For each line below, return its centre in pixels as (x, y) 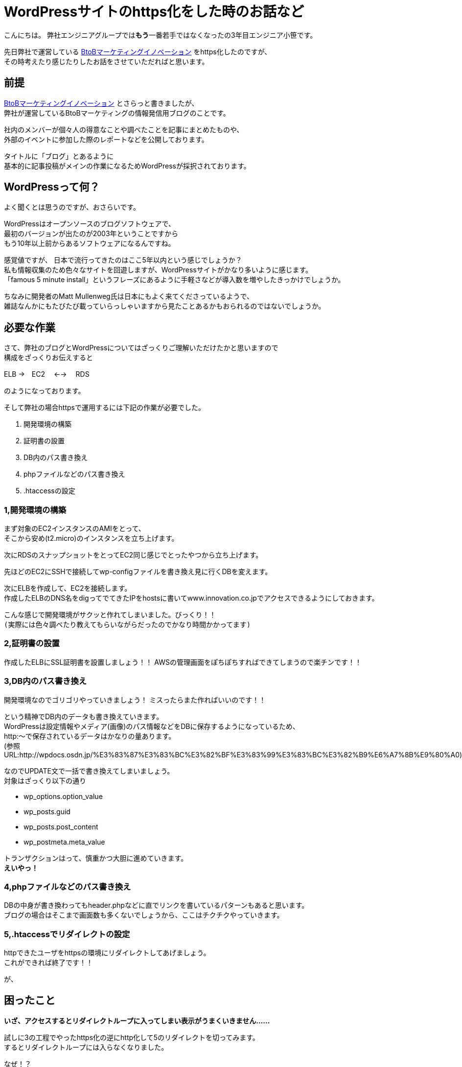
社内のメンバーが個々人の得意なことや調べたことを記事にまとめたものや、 (124, 129)
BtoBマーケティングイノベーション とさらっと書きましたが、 (101, 103)
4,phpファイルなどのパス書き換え (68, 886)
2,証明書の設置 (32, 643)
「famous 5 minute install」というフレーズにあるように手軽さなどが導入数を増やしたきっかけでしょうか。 (174, 280)
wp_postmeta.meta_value (64, 842)
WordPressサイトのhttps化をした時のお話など (154, 12)
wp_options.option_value (63, 796)
